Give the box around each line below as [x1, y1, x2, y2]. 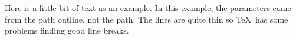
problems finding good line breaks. [5, 24, 129, 37]
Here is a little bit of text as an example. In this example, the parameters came [5, 2, 291, 13]
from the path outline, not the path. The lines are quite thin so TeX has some [5, 13, 288, 25]
